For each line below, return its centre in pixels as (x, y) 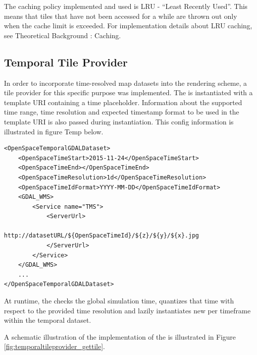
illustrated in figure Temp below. (54, 131)
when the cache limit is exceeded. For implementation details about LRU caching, (128, 26)
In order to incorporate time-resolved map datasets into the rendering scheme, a (126, 83)
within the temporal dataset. (48, 320)
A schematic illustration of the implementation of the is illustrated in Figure (120, 336)
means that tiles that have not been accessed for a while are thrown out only (121, 16)
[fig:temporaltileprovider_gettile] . (54, 346)
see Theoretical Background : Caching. (62, 35)
